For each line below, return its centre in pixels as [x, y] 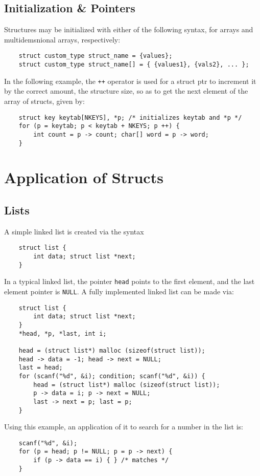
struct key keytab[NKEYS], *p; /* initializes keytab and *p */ [130, 117]
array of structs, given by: [44, 101]
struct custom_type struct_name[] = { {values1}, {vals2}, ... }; [134, 65]
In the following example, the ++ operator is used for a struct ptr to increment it [130, 81]
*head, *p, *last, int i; [63, 333]
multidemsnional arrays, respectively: [62, 39]
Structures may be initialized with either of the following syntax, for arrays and [129, 29]
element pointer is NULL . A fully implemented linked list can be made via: [119, 291]
